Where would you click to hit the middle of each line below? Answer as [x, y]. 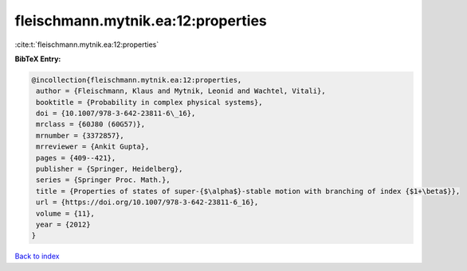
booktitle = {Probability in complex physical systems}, [149, 102]
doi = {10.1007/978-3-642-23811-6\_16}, [116, 114]
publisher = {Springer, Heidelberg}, [110, 169]
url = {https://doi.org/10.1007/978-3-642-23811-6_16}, [147, 202]
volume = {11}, [66, 213]
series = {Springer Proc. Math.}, [103, 180]
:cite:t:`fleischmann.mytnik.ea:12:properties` [87, 45]
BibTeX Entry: [38, 59]
